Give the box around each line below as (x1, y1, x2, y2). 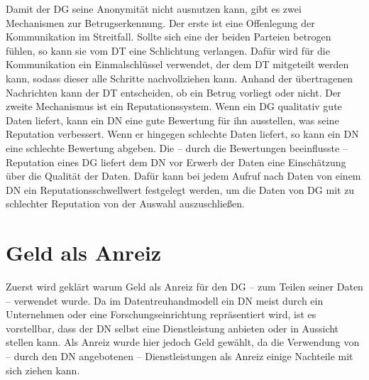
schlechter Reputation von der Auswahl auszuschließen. (6, 196, 245, 211)
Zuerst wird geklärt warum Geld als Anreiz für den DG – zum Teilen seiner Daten (6, 279, 363, 294)
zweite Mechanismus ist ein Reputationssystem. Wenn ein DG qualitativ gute (6, 99, 342, 114)
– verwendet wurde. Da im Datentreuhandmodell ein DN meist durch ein (6, 293, 324, 308)
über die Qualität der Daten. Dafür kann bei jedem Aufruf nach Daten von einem (6, 168, 361, 183)
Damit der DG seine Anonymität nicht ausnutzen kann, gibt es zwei (6, 1, 302, 16)
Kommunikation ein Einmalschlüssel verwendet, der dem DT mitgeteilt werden (6, 57, 349, 72)
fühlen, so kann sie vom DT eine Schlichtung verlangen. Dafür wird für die (6, 43, 330, 58)
